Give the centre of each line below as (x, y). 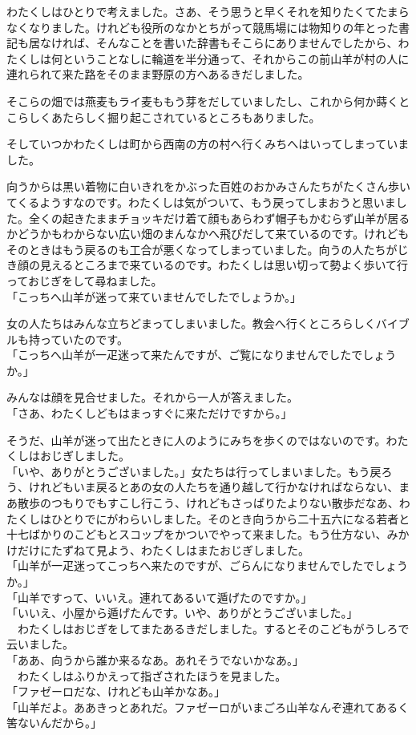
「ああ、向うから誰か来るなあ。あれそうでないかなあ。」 (155, 659)
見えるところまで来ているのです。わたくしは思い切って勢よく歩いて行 (224, 265)
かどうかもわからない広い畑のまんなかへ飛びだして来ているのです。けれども (208, 234)
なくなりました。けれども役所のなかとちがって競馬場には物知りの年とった (202, 27)
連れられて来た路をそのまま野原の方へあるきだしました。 (158, 74)
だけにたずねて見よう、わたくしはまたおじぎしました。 (163, 549)
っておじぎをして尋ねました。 (85, 280)
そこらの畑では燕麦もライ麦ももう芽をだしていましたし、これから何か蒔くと (208, 101)
